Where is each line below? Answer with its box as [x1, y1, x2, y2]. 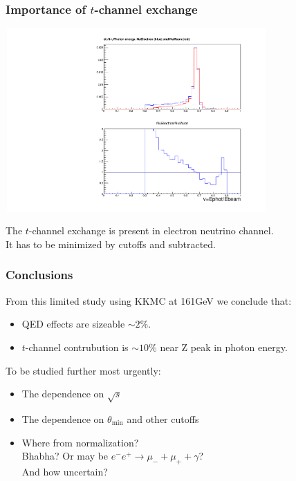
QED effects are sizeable [21, 317, 125, 331]
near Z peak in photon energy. [160, 339, 288, 354]
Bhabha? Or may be [21, 449, 109, 463]
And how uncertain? [21, 464, 108, 478]
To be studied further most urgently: [6, 363, 161, 377]
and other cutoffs [127, 411, 199, 426]
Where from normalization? [21, 435, 139, 449]
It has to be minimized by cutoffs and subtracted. [6, 236, 216, 251]
